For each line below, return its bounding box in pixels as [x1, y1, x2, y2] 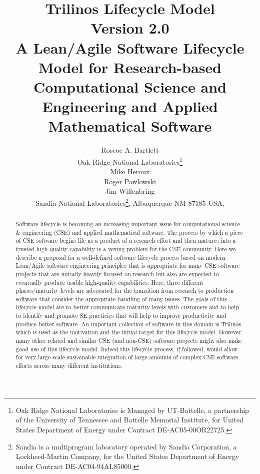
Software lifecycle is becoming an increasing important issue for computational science [15, 219, 240, 228]
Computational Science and [33, 76, 226, 97]
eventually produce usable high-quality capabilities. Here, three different [15, 278, 203, 286]
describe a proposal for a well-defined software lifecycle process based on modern [15, 253, 225, 261]
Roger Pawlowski [104, 176, 156, 186]
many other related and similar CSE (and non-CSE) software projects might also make [15, 336, 242, 345]
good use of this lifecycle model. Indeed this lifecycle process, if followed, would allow [15, 344, 237, 353]
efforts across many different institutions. [15, 361, 122, 370]
